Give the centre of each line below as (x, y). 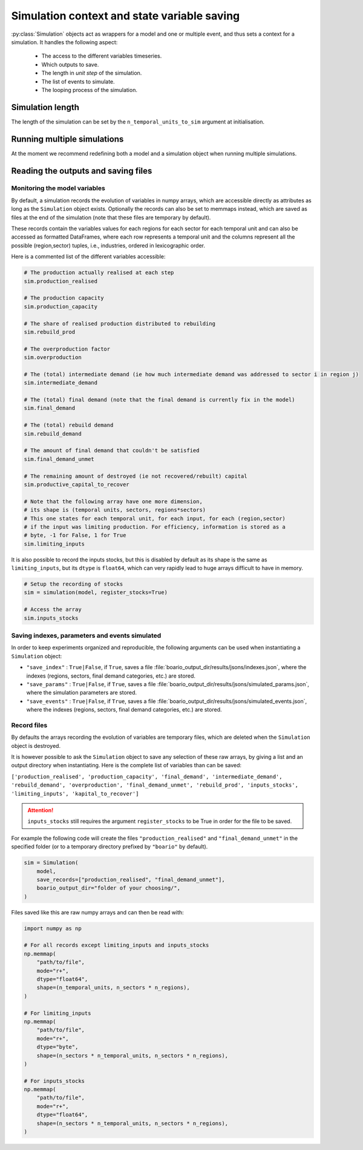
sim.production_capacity (61, 306)
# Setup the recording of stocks (74, 584)
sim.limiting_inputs (54, 544)
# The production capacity (64, 298)
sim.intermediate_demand (61, 383)
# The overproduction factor (67, 349)
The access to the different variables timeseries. (102, 56)
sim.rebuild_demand (53, 434)
